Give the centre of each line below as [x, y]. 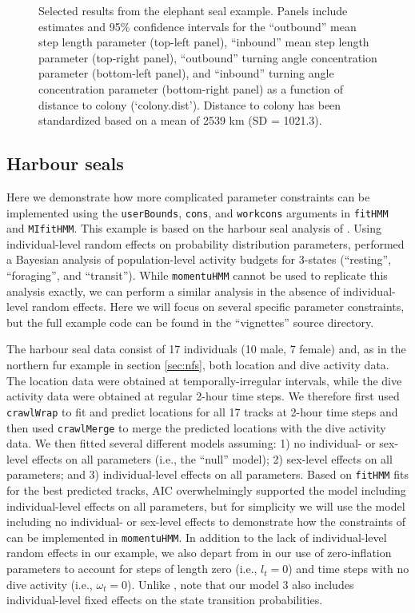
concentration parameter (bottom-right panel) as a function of [191, 88]
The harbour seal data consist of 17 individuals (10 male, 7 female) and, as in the [206, 349]
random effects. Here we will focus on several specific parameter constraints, [218, 306]
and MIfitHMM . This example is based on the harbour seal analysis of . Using [194, 228]
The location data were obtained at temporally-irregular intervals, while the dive [204, 380]
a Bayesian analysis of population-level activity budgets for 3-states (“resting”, [199, 259]
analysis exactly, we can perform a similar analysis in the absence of [173, 291]
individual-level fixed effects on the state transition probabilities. [165, 600]
